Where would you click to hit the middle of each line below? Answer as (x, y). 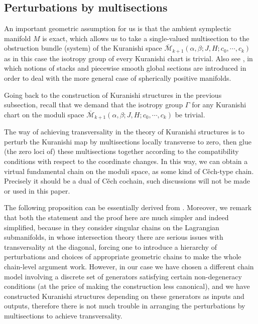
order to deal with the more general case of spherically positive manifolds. (118, 78)
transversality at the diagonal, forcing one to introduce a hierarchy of (110, 247)
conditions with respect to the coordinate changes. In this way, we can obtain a (126, 161)
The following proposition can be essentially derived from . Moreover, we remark (128, 207)
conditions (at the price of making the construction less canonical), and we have (127, 286)
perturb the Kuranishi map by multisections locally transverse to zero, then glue (128, 141)
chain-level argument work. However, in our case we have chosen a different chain (129, 266)
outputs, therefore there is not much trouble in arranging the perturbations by (125, 306)
